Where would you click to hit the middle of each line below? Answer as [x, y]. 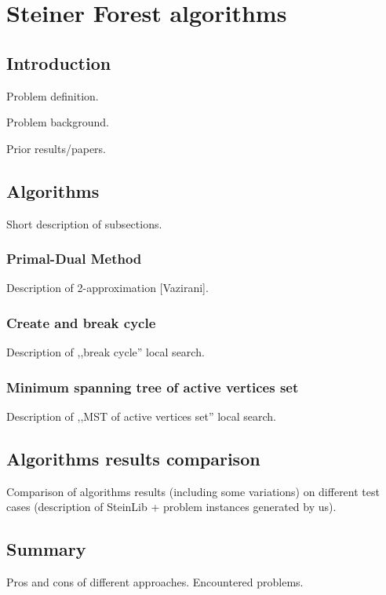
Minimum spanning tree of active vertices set [153, 387]
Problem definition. [53, 95]
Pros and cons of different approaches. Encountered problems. [155, 582]
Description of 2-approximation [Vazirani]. [107, 288]
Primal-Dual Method [74, 259]
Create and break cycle [81, 322]
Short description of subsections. [84, 223]
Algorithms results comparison [133, 458]
